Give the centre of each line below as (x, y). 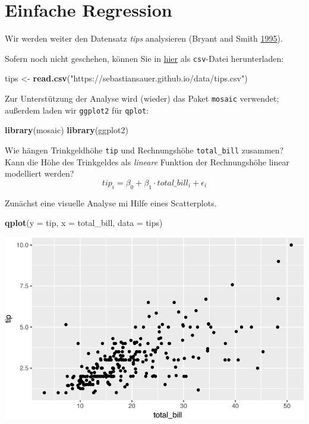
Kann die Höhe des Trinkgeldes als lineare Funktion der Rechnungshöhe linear (147, 161)
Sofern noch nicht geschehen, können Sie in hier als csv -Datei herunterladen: (144, 58)
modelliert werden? (40, 173)
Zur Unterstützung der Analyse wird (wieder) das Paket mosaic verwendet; (142, 98)
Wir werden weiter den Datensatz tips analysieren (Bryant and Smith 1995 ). (144, 38)
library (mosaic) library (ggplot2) (67, 130)
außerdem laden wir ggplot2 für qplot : (77, 110)
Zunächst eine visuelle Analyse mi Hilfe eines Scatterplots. (111, 202)
